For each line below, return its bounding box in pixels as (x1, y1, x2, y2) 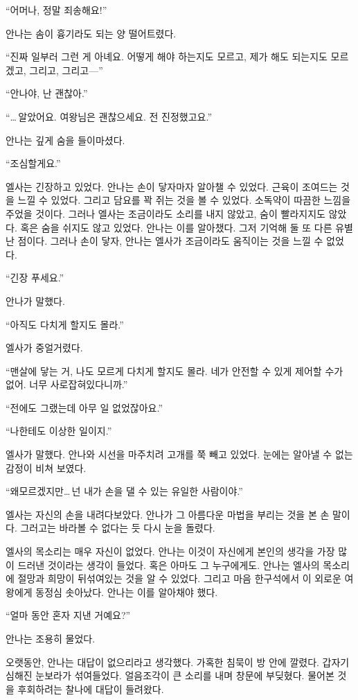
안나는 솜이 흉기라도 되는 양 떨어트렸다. (6, 26, 177, 40)
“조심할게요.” (6, 156, 61, 170)
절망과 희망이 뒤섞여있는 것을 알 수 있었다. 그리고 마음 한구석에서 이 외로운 (17, 571, 341, 586)
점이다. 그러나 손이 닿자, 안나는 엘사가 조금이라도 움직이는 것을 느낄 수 (17, 234, 323, 248)
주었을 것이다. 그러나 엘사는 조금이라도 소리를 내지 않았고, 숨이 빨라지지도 (6, 206, 325, 220)
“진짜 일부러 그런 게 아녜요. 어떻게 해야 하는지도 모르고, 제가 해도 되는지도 (6, 49, 328, 64)
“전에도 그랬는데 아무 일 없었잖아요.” (6, 400, 163, 414)
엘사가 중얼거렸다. (6, 340, 83, 355)
